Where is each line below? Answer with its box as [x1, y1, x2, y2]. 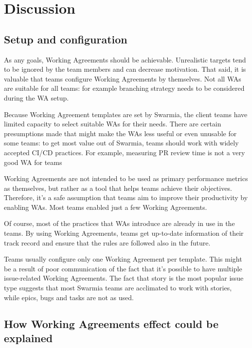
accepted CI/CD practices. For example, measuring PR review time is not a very [4, 147, 245, 157]
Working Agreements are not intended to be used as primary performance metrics [4, 173, 248, 184]
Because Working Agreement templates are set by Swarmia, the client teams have [4, 109, 248, 119]
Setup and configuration [4, 31, 127, 46]
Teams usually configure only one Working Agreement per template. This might [4, 254, 242, 264]
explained [4, 330, 53, 346]
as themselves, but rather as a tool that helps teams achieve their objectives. [4, 183, 232, 193]
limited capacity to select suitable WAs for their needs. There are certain [4, 119, 221, 129]
